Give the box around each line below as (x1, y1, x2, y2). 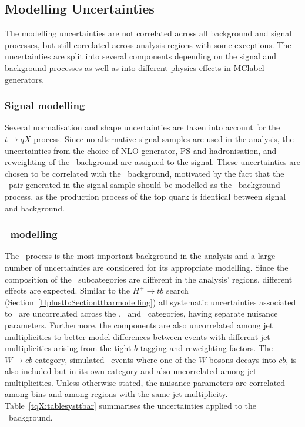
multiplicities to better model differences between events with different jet (5, 330, 270, 342)
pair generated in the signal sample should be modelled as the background (8, 179, 280, 191)
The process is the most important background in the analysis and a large (5, 250, 276, 262)
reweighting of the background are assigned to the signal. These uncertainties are (5, 156, 301, 168)
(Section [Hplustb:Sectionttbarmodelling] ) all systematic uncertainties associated (5, 295, 296, 308)
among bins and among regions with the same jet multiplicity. (5, 388, 228, 400)
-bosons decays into (206, 353, 276, 365)
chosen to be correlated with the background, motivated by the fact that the (5, 167, 284, 179)
